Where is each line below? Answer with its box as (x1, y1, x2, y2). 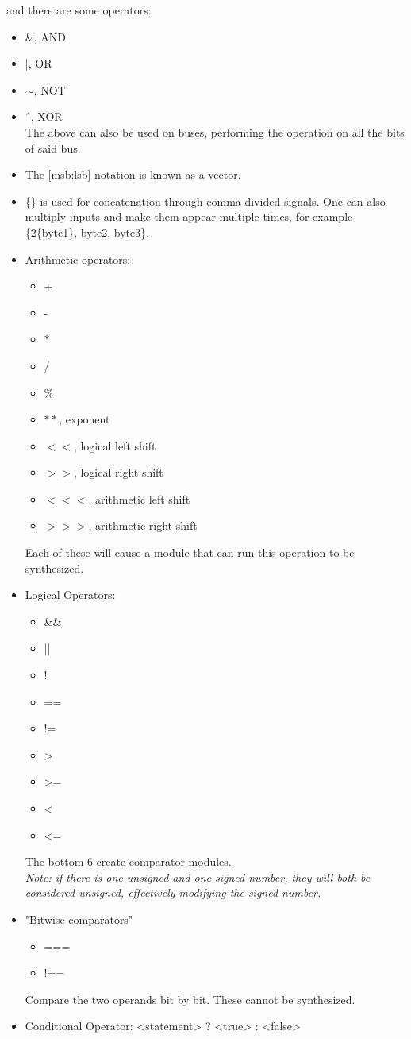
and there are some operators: (6, 2, 152, 17)
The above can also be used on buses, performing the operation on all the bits (25, 123, 405, 140)
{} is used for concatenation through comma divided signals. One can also (25, 192, 386, 209)
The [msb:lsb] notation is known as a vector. (25, 166, 241, 183)
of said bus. (25, 139, 81, 156)
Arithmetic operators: (25, 250, 131, 267)
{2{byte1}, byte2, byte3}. (25, 223, 150, 240)
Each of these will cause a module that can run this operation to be (25, 544, 355, 561)
